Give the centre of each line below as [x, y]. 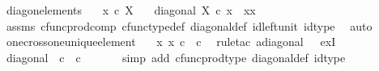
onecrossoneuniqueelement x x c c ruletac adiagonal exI [171, 42]
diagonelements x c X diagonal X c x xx [131, 10]
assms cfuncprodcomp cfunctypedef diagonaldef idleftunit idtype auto [189, 25]
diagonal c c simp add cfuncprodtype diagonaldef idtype [176, 57]
